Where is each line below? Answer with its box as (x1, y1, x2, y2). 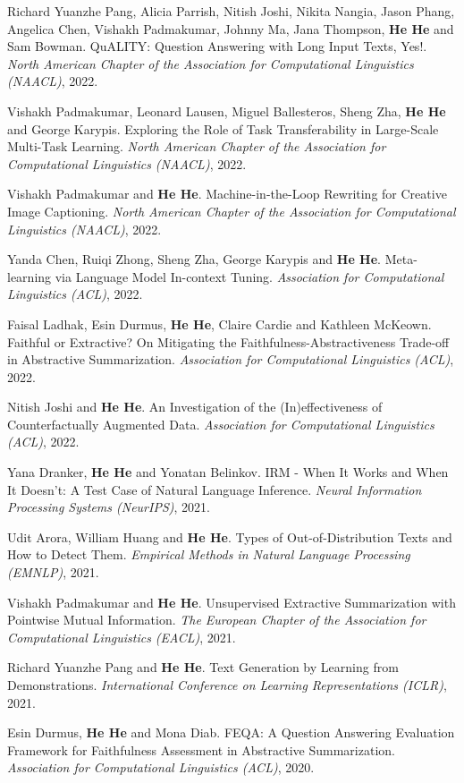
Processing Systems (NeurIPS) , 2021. (7, 498, 210, 516)
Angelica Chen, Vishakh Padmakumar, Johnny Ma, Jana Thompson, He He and (7, 19, 454, 38)
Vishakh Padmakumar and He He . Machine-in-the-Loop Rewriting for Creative (7, 184, 447, 203)
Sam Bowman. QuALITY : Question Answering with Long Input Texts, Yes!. (7, 37, 427, 55)
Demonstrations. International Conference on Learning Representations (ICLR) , (7, 676, 447, 694)
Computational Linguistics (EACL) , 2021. (7, 627, 236, 646)
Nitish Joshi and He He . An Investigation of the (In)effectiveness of (7, 397, 383, 416)
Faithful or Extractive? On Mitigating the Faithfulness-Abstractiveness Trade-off (7, 332, 450, 351)
